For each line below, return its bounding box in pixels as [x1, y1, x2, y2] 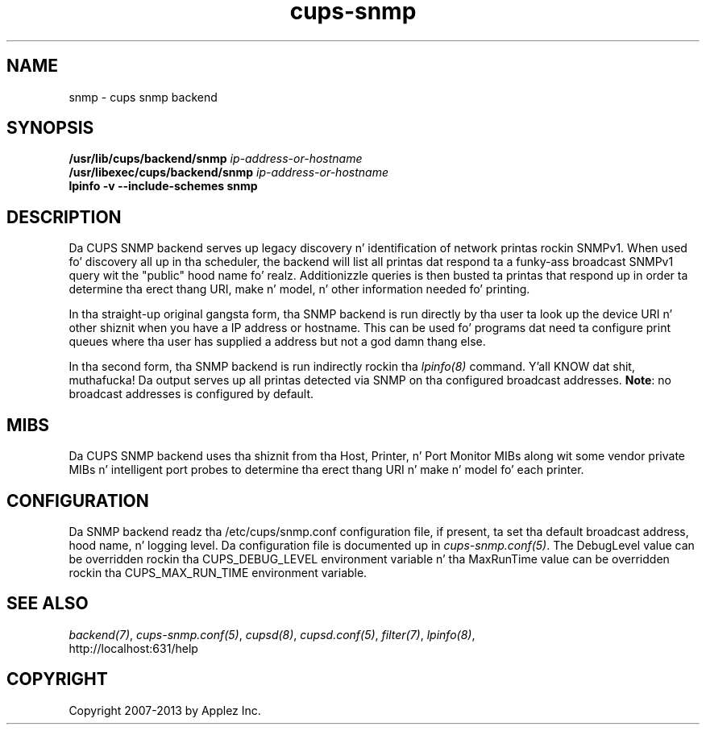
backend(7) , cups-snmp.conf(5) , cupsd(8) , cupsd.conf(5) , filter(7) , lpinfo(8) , [69, 627, 476, 642]
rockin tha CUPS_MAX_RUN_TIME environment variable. [69, 565, 368, 579]
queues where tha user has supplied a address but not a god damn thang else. [69, 334, 486, 349]
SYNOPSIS [6, 118, 94, 139]
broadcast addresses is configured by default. [69, 387, 314, 401]
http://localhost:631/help [69, 641, 198, 655]
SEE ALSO [6, 593, 89, 614]
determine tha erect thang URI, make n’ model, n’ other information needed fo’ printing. [69, 282, 530, 297]
